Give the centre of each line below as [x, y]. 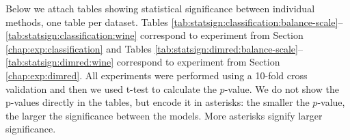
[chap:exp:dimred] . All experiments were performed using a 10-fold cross [157, 75]
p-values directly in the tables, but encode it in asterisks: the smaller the [158, 102]
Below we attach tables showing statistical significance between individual [160, 8]
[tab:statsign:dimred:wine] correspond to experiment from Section [143, 62]
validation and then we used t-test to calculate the [111, 88]
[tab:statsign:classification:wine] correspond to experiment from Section [154, 35]
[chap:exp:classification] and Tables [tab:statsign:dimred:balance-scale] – [154, 48]
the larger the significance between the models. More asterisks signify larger [164, 115]
